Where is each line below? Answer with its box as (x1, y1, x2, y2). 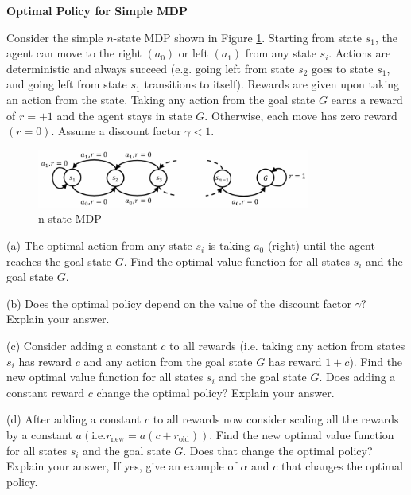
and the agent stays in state (56, 107, 192, 123)
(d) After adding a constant (6, 411, 142, 427)
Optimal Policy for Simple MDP (6, 2, 188, 18)
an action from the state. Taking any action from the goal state (6, 91, 316, 107)
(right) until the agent (267, 237, 375, 254)
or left (178, 45, 208, 61)
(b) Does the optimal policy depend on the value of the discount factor (6, 294, 352, 311)
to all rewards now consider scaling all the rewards (153, 411, 399, 427)
